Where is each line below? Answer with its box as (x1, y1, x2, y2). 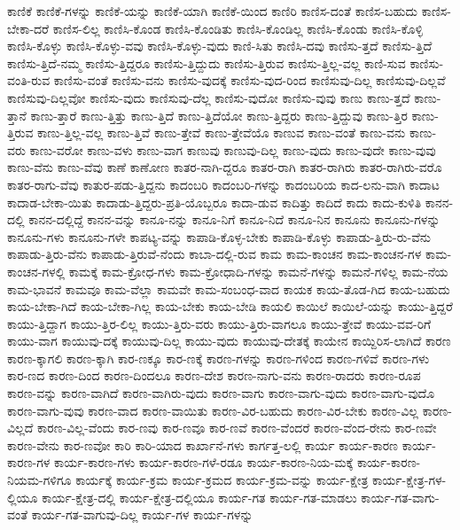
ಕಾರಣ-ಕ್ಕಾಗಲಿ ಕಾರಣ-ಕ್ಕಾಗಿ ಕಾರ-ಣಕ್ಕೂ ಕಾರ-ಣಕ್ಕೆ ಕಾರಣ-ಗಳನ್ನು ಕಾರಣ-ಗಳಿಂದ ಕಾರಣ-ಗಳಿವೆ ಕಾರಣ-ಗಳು (7, 348, 430, 367)
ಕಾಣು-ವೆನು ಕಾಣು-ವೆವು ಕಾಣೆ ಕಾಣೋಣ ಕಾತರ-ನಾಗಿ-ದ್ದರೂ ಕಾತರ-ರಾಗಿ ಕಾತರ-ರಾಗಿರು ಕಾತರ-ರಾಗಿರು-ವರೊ (7, 158, 442, 176)
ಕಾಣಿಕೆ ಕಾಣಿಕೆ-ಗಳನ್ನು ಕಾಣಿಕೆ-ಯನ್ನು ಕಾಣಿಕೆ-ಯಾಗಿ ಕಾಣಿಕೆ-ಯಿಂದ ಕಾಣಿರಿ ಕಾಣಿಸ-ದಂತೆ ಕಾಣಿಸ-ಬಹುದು (7, 2, 418, 19)
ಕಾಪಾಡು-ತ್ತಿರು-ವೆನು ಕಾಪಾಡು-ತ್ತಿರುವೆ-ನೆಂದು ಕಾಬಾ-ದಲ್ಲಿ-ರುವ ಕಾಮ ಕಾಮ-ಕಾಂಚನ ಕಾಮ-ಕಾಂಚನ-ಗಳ (7, 245, 422, 263)
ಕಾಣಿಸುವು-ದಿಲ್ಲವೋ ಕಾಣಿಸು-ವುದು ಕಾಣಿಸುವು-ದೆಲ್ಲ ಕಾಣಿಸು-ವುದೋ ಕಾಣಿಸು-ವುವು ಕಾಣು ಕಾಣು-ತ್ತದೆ (7, 88, 410, 106)
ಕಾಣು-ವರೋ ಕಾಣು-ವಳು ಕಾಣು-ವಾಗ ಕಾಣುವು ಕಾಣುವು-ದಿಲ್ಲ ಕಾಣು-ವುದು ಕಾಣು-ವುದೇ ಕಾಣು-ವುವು (29, 140, 436, 159)
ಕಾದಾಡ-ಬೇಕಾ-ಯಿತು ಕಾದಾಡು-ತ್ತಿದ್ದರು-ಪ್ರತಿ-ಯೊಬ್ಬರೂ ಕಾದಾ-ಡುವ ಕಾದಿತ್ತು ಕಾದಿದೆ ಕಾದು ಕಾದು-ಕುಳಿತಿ (7, 192, 422, 211)
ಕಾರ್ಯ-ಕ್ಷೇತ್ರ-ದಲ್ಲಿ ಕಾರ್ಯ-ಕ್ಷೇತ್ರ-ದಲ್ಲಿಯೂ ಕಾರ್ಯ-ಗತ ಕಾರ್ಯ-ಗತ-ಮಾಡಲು (42, 487, 357, 506)
